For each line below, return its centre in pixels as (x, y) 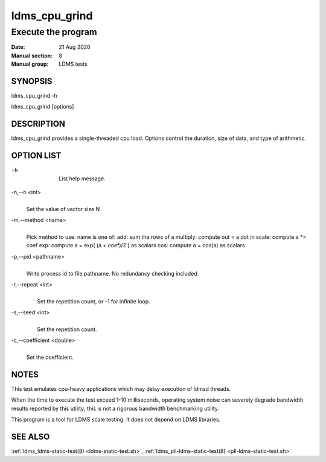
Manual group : (30, 64)
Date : (18, 47)
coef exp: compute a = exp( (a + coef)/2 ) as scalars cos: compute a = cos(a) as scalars (136, 245)
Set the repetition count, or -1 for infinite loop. (94, 301)
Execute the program (54, 32)
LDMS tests (73, 64)
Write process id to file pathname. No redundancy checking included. (113, 273)
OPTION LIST (36, 156)
